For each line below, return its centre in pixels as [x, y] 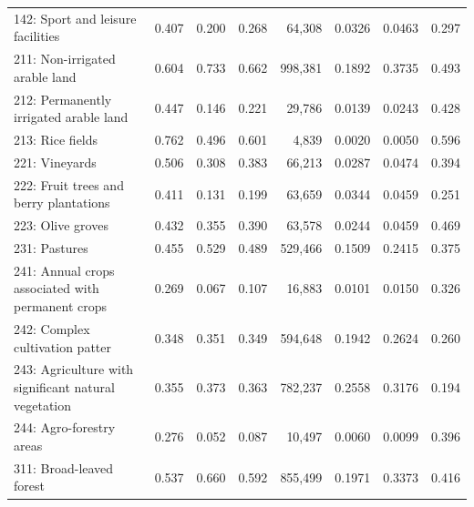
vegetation [42, 405]
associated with [57, 288]
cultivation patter [63, 346]
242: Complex [52, 328]
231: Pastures [51, 248]
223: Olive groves [61, 225]
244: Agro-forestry [65, 427]
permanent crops [61, 306]
